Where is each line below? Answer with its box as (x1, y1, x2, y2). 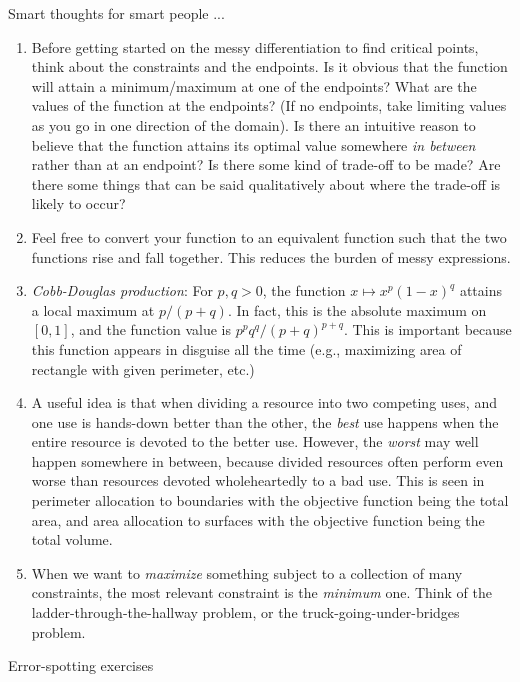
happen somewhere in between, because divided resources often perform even (31, 450, 504, 471)
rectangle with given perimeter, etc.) (31, 358, 255, 379)
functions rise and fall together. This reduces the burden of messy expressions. (31, 246, 511, 267)
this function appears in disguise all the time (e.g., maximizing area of (31, 338, 462, 359)
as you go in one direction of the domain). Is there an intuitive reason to (31, 114, 476, 135)
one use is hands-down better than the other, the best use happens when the (31, 411, 499, 432)
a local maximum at (31, 299, 155, 320)
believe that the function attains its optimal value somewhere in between (31, 134, 476, 155)
